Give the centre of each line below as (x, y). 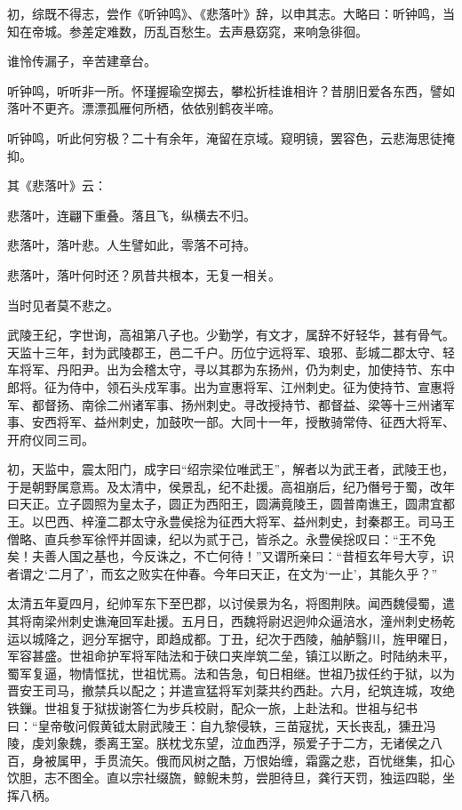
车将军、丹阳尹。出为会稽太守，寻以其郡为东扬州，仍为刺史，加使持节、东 (225, 369)
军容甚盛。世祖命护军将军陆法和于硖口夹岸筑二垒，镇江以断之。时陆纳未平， (231, 656)
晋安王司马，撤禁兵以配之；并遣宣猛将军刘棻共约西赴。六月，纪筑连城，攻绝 (231, 690)
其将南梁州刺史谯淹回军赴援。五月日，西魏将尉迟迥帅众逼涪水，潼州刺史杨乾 (231, 621)
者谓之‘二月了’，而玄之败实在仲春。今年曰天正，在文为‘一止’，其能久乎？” (223, 573)
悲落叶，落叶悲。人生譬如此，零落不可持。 (131, 245)
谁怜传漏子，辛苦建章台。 (82, 61)
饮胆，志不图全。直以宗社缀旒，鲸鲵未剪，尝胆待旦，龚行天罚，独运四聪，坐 (231, 778)
